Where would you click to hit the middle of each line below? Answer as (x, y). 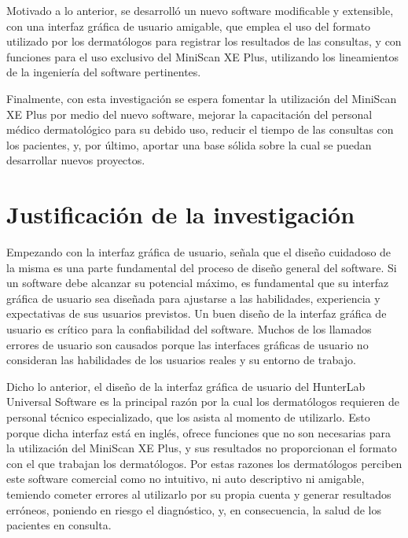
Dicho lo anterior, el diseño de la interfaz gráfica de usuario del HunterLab (186, 386)
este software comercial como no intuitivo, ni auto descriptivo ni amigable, (186, 479)
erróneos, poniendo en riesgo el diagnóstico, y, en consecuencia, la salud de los (194, 509)
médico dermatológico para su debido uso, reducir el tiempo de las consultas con (200, 129)
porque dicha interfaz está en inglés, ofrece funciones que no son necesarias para (199, 432)
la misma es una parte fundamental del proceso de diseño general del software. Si (202, 267)
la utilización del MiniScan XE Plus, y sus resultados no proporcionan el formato (202, 448)
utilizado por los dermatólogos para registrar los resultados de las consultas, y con (204, 41)
